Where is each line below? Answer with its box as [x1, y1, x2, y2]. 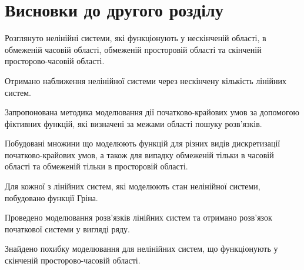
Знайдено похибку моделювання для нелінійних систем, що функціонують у [5, 242, 278, 255]
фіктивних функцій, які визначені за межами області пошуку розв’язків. [5, 117, 262, 129]
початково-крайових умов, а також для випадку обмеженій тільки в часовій [5, 148, 274, 161]
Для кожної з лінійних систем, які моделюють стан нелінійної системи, [5, 180, 260, 192]
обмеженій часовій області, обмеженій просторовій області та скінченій [5, 43, 262, 55]
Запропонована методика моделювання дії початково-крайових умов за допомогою [5, 106, 299, 118]
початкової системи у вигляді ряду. [5, 222, 130, 235]
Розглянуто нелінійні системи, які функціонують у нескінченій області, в [5, 32, 266, 44]
